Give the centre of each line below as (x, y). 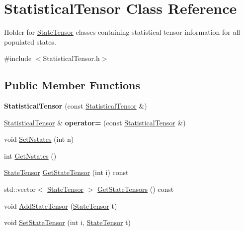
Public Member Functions (72, 85)
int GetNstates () (30, 155)
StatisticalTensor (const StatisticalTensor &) (76, 106)
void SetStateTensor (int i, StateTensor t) (67, 222)
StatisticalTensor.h (71, 58)
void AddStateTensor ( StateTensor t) (61, 205)
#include (18, 58)
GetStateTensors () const (136, 189)
